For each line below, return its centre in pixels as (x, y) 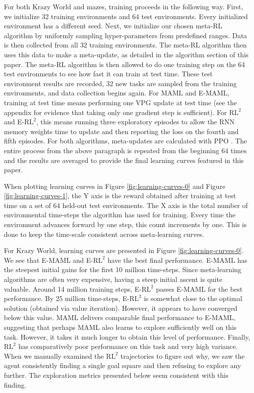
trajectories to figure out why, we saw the (183, 356)
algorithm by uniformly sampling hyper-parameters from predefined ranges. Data (126, 35)
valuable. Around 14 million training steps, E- (73, 289)
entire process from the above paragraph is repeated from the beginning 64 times (126, 150)
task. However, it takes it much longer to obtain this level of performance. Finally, (127, 336)
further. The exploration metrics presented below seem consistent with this (116, 375)
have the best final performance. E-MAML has (177, 260)
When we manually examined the (54, 356)
